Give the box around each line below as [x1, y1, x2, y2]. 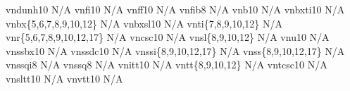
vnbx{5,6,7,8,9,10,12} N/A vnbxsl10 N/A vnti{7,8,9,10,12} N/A [6, 16, 282, 30]
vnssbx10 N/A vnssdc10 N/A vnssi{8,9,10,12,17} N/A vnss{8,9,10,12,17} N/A [6, 43, 345, 58]
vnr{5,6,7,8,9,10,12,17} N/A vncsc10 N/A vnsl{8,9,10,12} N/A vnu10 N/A [6, 30, 330, 44]
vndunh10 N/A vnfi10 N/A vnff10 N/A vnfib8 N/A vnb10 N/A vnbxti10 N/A [6, 2, 345, 16]
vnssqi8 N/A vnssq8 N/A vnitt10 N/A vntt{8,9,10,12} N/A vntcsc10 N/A [6, 57, 327, 72]
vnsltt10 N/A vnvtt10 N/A [6, 71, 123, 85]
